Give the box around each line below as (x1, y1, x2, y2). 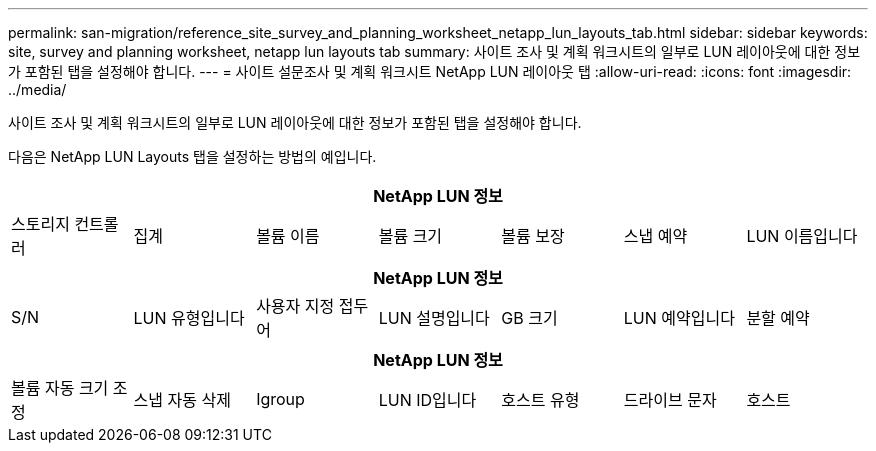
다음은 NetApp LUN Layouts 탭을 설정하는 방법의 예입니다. (8, 148, 377, 165)
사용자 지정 (256, 296, 335, 316)
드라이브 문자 (623, 390, 717, 410)
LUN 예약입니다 (623, 308, 735, 328)
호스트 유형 (501, 390, 580, 410)
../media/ (8, 81, 67, 98)
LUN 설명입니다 (378, 308, 490, 328)
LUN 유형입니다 (133, 308, 245, 328)
